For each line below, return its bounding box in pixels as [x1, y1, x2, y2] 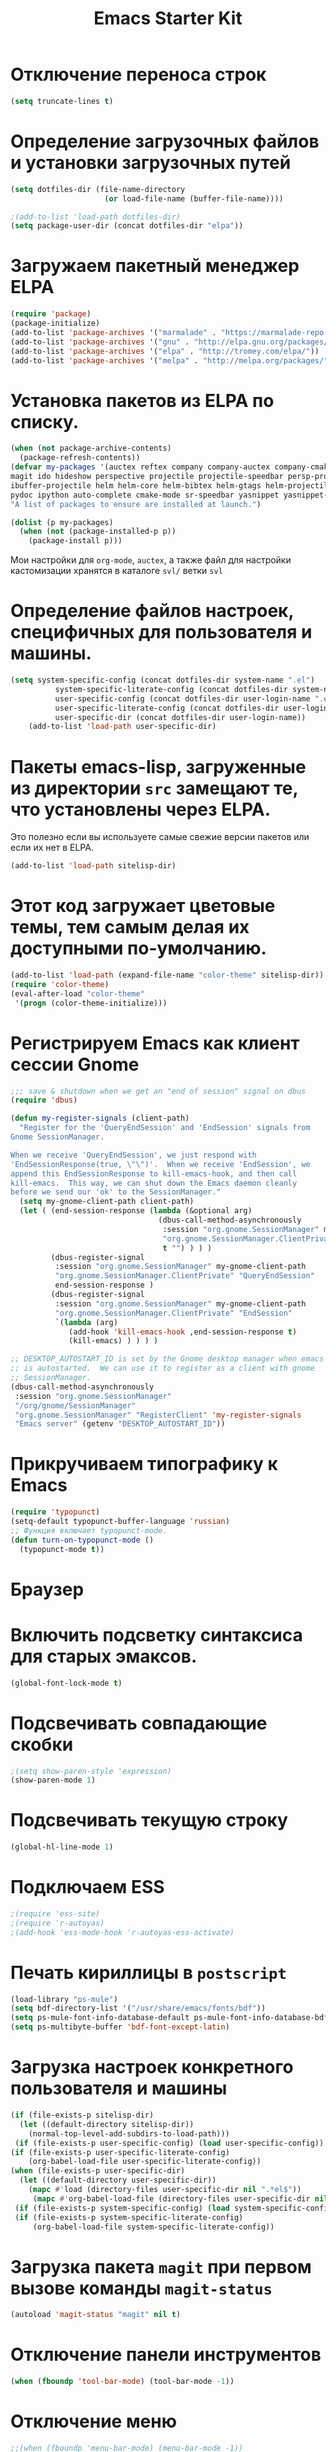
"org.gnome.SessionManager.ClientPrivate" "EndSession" [54, 1308, 293, 1318]
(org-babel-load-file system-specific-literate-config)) [32, 2222, 275, 2232]
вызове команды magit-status [10, 2277, 273, 2299]
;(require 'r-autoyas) [10, 1918, 105, 1928]
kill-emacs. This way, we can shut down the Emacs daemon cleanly [10, 1178, 298, 1188]
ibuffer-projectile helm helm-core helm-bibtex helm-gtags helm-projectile [10, 480, 333, 491]
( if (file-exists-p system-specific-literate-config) [14, 2212, 244, 2222]
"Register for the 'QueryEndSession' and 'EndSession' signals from [19, 1123, 311, 1133]
